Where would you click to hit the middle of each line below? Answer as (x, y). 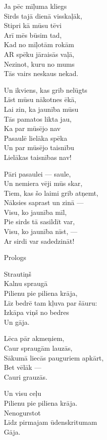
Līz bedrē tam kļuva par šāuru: (51, 302)
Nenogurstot (22, 412)
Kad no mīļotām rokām (39, 44)
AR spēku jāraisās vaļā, (39, 54)
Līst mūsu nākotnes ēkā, (40, 99)
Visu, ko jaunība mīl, (35, 212)
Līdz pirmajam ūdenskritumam (51, 422)
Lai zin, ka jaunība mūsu (41, 109)
